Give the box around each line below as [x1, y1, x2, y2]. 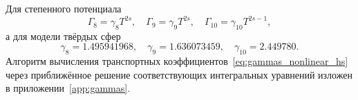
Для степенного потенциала [6, 1, 122, 15]
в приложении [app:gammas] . [6, 81, 131, 95]
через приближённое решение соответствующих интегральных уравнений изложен [6, 67, 352, 81]
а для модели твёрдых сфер [6, 28, 121, 43]
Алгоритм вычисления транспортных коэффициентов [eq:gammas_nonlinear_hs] [6, 54, 348, 68]
